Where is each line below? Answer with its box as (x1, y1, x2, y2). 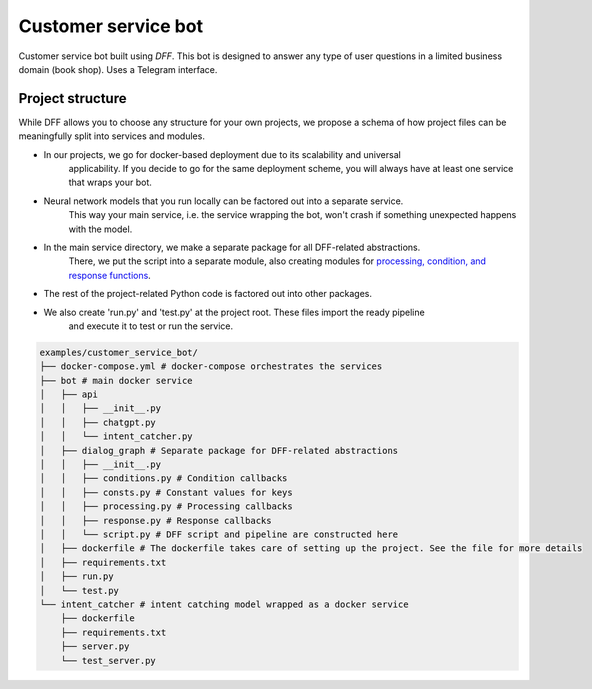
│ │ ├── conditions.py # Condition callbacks (39, 473, 288, 484)
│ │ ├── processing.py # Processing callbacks (39, 501, 294, 512)
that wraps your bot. (68, 176, 152, 189)
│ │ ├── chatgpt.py (39, 416, 157, 428)
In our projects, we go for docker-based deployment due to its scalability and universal (43, 148, 402, 160)
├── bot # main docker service (39, 375, 194, 386)
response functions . (68, 269, 152, 281)
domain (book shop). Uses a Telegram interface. (18, 63, 218, 75)
